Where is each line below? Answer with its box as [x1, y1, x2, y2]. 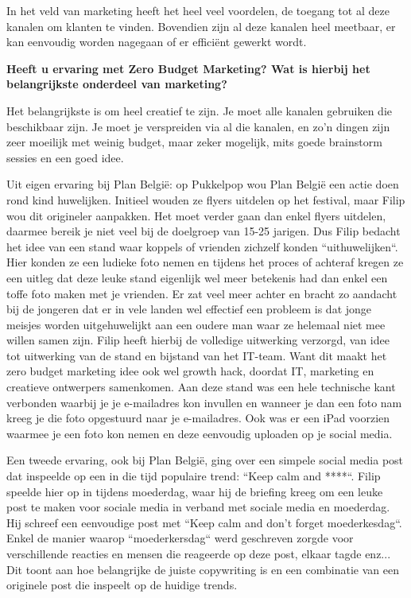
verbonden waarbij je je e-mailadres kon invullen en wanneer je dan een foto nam [6, 394, 402, 410]
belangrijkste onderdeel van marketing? [6, 76, 227, 92]
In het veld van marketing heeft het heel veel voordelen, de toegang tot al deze [6, 2, 390, 18]
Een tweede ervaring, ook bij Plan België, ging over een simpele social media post [6, 452, 404, 468]
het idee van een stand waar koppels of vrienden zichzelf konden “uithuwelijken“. [6, 238, 398, 254]
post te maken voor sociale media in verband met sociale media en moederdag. [6, 499, 390, 515]
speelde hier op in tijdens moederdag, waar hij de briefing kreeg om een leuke [6, 483, 383, 499]
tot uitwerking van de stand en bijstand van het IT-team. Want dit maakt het [6, 347, 387, 363]
